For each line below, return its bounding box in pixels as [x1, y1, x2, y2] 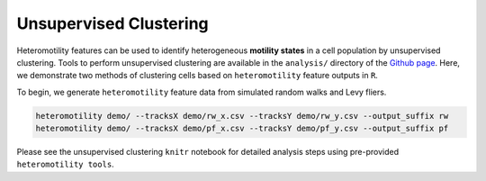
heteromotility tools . [16, 158, 114, 170]
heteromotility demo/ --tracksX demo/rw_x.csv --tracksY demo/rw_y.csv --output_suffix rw [35, 111, 449, 121]
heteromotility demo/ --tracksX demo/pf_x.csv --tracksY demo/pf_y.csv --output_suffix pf [35, 123, 449, 134]
